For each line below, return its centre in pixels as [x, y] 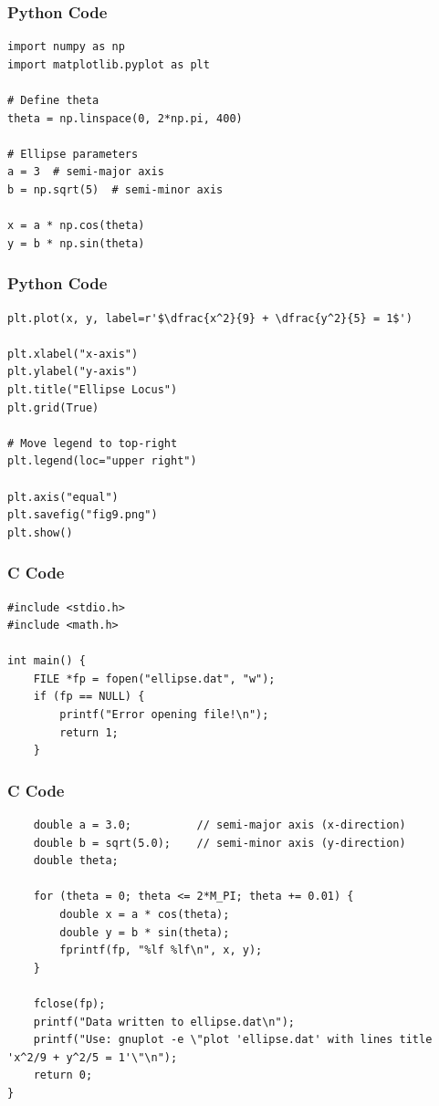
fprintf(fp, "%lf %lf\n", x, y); [161, 950]
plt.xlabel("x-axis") [73, 354]
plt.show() [40, 532]
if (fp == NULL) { [89, 697]
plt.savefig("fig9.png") [83, 515]
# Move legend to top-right [93, 443]
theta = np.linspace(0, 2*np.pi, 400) [125, 118]
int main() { [47, 661]
